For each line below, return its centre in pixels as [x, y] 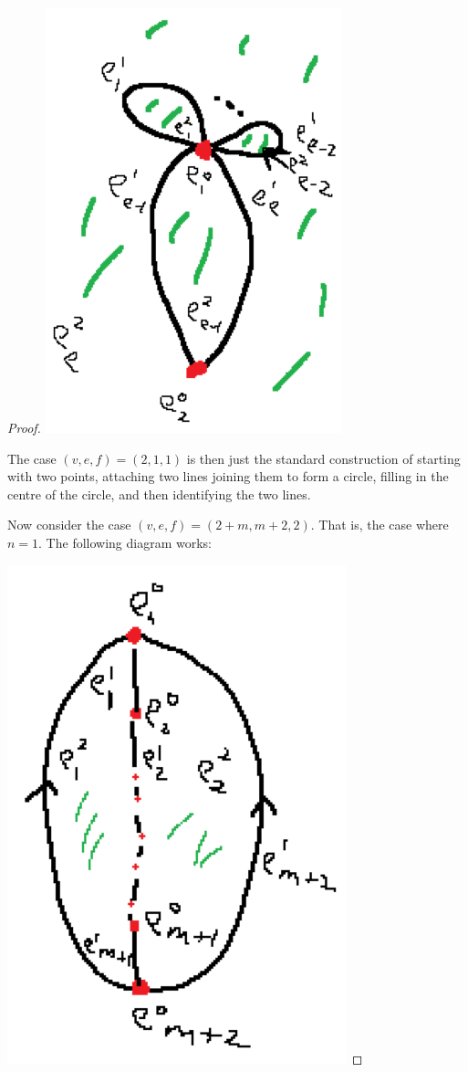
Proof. [24, 427]
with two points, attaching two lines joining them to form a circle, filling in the [228, 476]
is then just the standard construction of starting [323, 458]
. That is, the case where [380, 525]
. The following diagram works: [125, 542]
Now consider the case [69, 525]
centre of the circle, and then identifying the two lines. [159, 494]
